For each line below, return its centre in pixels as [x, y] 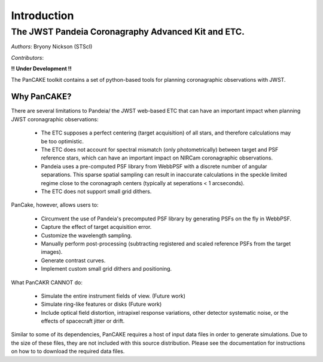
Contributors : [28, 57]
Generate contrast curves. [73, 260]
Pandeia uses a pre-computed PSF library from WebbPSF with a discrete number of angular [154, 166]
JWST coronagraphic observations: [55, 119]
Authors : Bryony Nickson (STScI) [52, 47]
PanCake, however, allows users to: [55, 205]
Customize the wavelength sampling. [86, 235]
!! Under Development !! [41, 69]
